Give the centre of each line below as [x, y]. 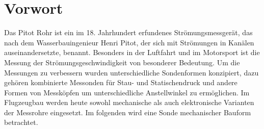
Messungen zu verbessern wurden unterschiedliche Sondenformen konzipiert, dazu [131, 72]
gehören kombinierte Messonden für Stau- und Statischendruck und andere [121, 82]
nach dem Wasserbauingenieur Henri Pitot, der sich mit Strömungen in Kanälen [129, 42]
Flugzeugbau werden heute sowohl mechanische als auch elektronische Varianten [129, 102]
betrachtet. [21, 122]
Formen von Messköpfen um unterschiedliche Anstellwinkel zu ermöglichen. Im [127, 92]
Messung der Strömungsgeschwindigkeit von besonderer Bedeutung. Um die [122, 62]
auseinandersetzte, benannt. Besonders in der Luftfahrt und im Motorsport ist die [132, 52]
